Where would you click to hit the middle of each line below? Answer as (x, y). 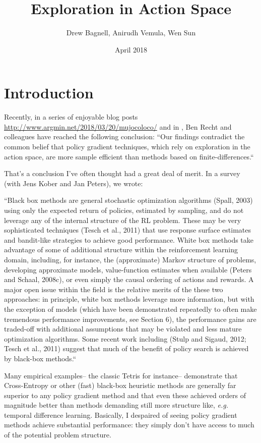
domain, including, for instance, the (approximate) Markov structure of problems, (130, 259)
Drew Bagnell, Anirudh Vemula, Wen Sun (131, 33)
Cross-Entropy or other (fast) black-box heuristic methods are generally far (120, 385)
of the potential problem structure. (58, 435)
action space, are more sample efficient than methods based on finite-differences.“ (129, 156)
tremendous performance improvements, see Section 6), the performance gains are (130, 319)
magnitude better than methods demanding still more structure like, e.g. (116, 405)
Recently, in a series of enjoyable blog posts (71, 117)
